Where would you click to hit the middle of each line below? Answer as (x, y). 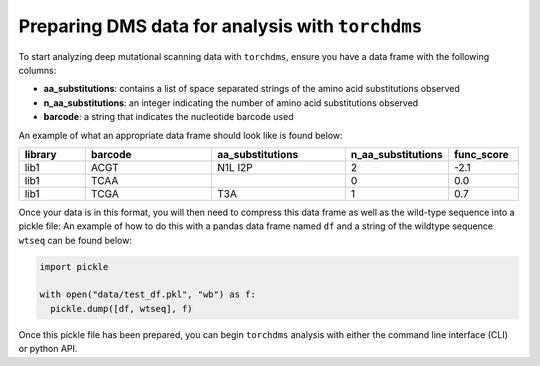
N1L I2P (235, 167)
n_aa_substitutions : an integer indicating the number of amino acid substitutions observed (231, 102)
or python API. (48, 349)
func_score (481, 154)
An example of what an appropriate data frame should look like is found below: (181, 135)
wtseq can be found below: (75, 240)
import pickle (74, 266)
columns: (37, 70)
